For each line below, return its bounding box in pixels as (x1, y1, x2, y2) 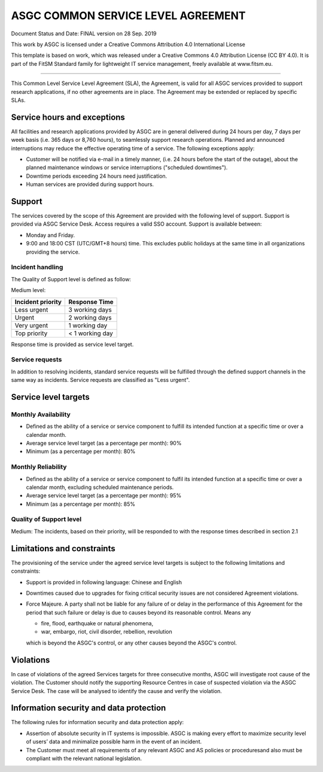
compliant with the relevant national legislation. (26, 755, 142, 762)
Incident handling (11, 263, 63, 272)
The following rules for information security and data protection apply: (11, 719, 184, 726)
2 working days (68, 313, 112, 321)
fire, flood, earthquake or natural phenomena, (41, 620, 154, 627)
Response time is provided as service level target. (11, 341, 134, 348)
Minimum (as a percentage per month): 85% (26, 500, 136, 507)
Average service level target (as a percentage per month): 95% (26, 492, 182, 499)
